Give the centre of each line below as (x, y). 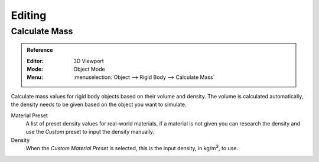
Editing (29, 15)
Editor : (35, 61)
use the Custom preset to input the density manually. (90, 132)
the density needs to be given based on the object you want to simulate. (99, 105)
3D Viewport (89, 61)
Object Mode (89, 69)
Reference (40, 50)
